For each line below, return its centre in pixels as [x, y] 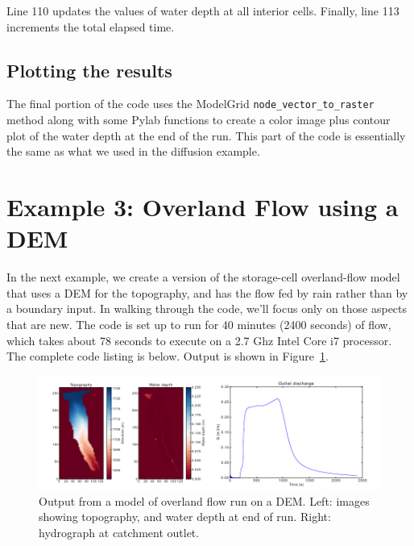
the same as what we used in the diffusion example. [133, 151]
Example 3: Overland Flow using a [203, 207]
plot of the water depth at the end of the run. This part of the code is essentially [206, 135]
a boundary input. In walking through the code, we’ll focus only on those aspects [207, 308]
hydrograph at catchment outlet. [119, 532]
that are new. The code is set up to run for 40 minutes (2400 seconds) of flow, [199, 324]
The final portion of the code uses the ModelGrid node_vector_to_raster [190, 104]
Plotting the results [89, 70]
